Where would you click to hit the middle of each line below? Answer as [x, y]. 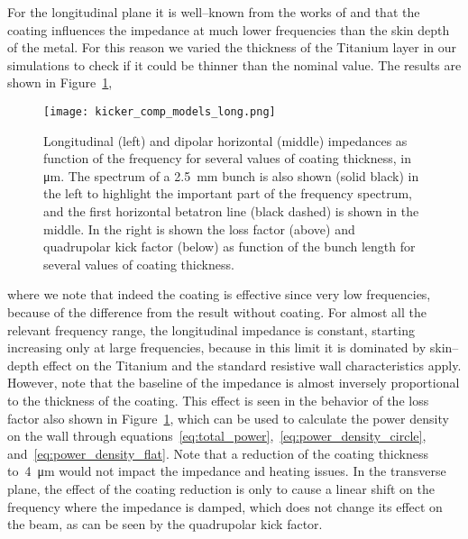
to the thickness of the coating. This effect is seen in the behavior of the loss [218, 400]
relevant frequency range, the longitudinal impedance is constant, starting [211, 329]
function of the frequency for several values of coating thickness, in [227, 158]
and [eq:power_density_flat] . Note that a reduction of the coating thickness [218, 453]
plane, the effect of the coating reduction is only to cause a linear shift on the [221, 488]
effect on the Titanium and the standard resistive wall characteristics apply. [252, 365]
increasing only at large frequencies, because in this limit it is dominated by [217, 347]
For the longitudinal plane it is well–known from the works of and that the [214, 12]
